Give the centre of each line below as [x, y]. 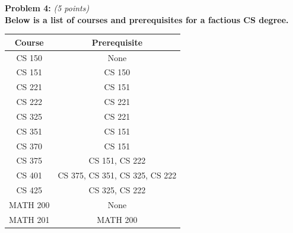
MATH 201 [29, 219]
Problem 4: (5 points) [47, 8]
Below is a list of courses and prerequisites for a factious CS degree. [147, 19]
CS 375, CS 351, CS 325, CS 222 [117, 175]
